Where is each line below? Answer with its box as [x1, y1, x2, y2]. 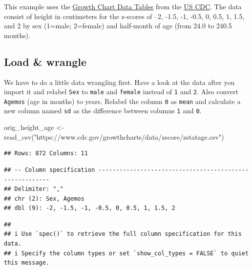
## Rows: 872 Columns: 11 [4, 150, 88, 157]
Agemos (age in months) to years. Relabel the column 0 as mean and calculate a [4, 96, 241, 106]
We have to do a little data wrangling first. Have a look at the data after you [4, 77, 235, 87]
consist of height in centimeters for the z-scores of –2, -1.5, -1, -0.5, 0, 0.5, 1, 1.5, [4, 11, 245, 21]
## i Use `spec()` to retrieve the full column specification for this [4, 230, 242, 238]
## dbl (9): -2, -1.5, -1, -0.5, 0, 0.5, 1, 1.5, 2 [4, 205, 175, 212]
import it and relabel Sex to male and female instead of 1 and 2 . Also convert [4, 86, 238, 97]
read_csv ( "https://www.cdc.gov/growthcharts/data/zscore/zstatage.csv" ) [4, 131, 224, 142]
